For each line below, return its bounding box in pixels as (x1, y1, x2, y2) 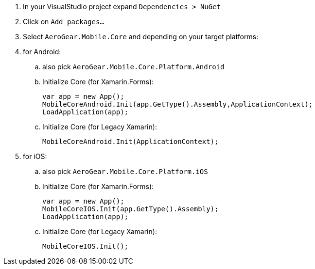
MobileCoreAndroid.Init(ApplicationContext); (42, 138, 219, 145)
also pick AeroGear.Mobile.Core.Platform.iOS (42, 167, 208, 175)
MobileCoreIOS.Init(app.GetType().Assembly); (42, 205, 219, 213)
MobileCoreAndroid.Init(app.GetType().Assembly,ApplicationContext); (42, 100, 313, 108)
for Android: (23, 47, 61, 56)
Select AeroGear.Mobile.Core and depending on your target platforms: (23, 32, 259, 41)
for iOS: (23, 152, 47, 160)
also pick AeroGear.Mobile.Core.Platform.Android (42, 63, 225, 71)
